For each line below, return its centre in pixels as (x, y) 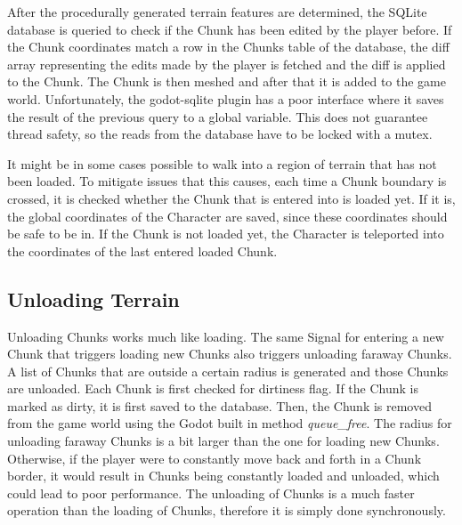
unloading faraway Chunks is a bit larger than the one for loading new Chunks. (223, 441)
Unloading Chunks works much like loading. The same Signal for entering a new (226, 336)
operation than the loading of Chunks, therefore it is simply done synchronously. (227, 510)
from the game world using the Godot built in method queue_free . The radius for (230, 423)
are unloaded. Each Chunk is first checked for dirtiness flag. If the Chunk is (213, 388)
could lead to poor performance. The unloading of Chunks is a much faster (211, 493)
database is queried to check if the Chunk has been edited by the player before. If (230, 29)
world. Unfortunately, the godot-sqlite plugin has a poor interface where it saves (226, 98)
